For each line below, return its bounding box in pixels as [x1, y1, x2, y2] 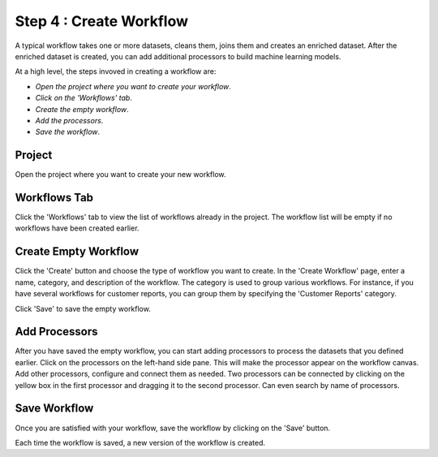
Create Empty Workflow [15, 244, 140, 259]
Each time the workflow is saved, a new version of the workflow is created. [15, 438, 265, 447]
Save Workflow [15, 402, 94, 416]
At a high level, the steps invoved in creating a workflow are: [15, 67, 217, 76]
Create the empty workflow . [35, 104, 129, 114]
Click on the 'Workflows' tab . [35, 93, 133, 103]
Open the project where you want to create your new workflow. [15, 170, 226, 179]
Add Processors [15, 325, 98, 338]
